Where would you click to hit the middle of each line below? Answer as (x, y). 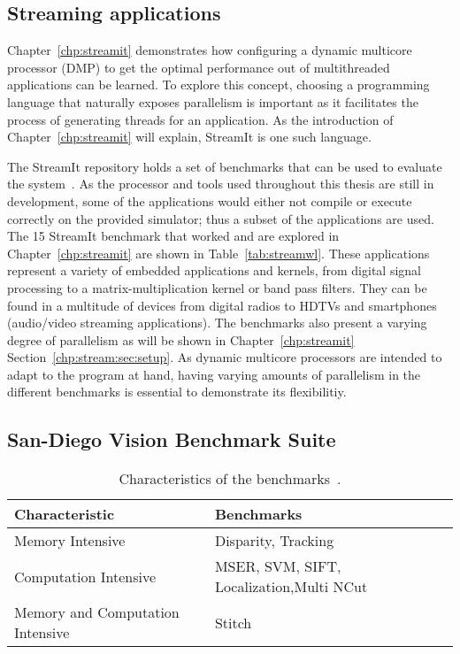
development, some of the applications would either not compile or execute (210, 200)
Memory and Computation (97, 612)
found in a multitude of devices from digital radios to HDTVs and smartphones (222, 305)
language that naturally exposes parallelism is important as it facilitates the (213, 101)
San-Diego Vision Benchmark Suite (172, 439)
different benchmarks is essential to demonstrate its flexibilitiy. (177, 392)
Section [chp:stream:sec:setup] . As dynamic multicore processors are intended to (225, 357)
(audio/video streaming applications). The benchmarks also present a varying (217, 323)
